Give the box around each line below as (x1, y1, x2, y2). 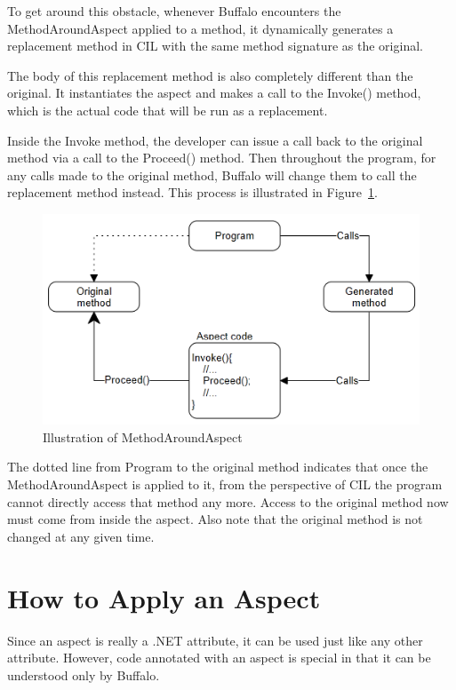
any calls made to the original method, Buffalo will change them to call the (7, 165, 417, 184)
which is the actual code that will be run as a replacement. (7, 100, 328, 119)
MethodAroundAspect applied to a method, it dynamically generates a (7, 19, 394, 37)
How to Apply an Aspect (7, 579, 321, 615)
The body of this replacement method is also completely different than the (7, 66, 413, 84)
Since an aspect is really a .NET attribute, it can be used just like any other (7, 631, 423, 649)
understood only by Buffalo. (7, 665, 160, 684)
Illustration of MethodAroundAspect (43, 427, 243, 446)
